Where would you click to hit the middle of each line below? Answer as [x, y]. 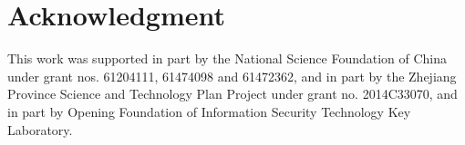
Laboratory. [40, 129]
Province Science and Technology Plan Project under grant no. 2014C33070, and [232, 94]
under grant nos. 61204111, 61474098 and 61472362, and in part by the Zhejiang [232, 76]
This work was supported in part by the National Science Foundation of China [227, 58]
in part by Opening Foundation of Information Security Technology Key [209, 111]
